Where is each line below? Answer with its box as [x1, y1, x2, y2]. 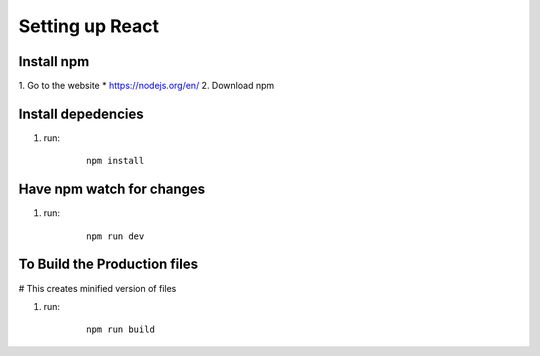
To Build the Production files [18, 256, 199, 273]
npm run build [86, 324, 155, 335]
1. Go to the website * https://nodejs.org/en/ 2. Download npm [18, 80, 275, 92]
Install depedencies [18, 105, 144, 122]
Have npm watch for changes [18, 181, 206, 198]
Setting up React [18, 15, 160, 37]
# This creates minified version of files [18, 282, 177, 294]
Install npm [18, 53, 90, 70]
